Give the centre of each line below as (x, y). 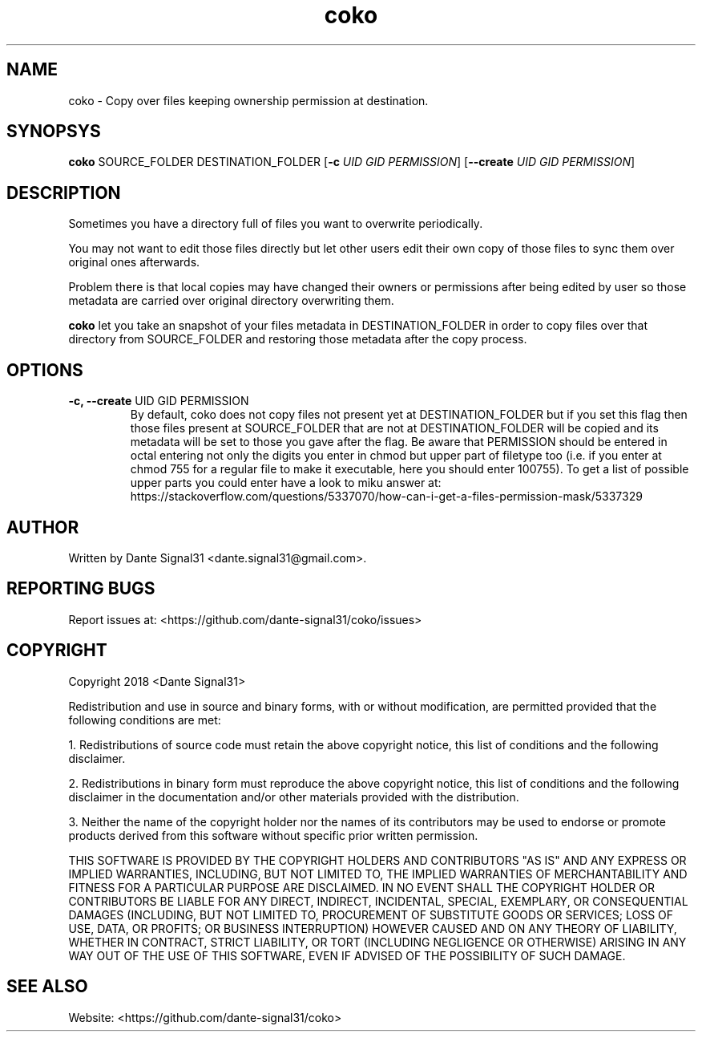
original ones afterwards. (134, 262)
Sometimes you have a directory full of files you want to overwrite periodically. (276, 224)
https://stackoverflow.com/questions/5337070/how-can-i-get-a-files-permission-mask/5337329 (386, 497)
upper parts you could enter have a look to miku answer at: (286, 483)
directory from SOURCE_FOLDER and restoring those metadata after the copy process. (298, 339)
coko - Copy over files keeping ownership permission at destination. (248, 100)
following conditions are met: (145, 720)
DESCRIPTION (64, 193)
